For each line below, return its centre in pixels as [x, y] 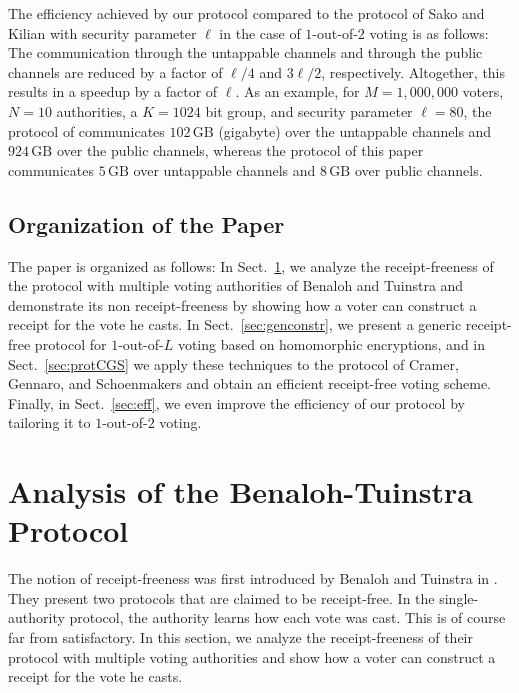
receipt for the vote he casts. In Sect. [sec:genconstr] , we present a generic [235, 324]
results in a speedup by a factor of [113, 91]
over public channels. [418, 169]
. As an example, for [297, 91]
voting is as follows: [429, 32]
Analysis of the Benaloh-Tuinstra [240, 491]
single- [459, 597]
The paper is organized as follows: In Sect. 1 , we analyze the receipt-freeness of [251, 265]
